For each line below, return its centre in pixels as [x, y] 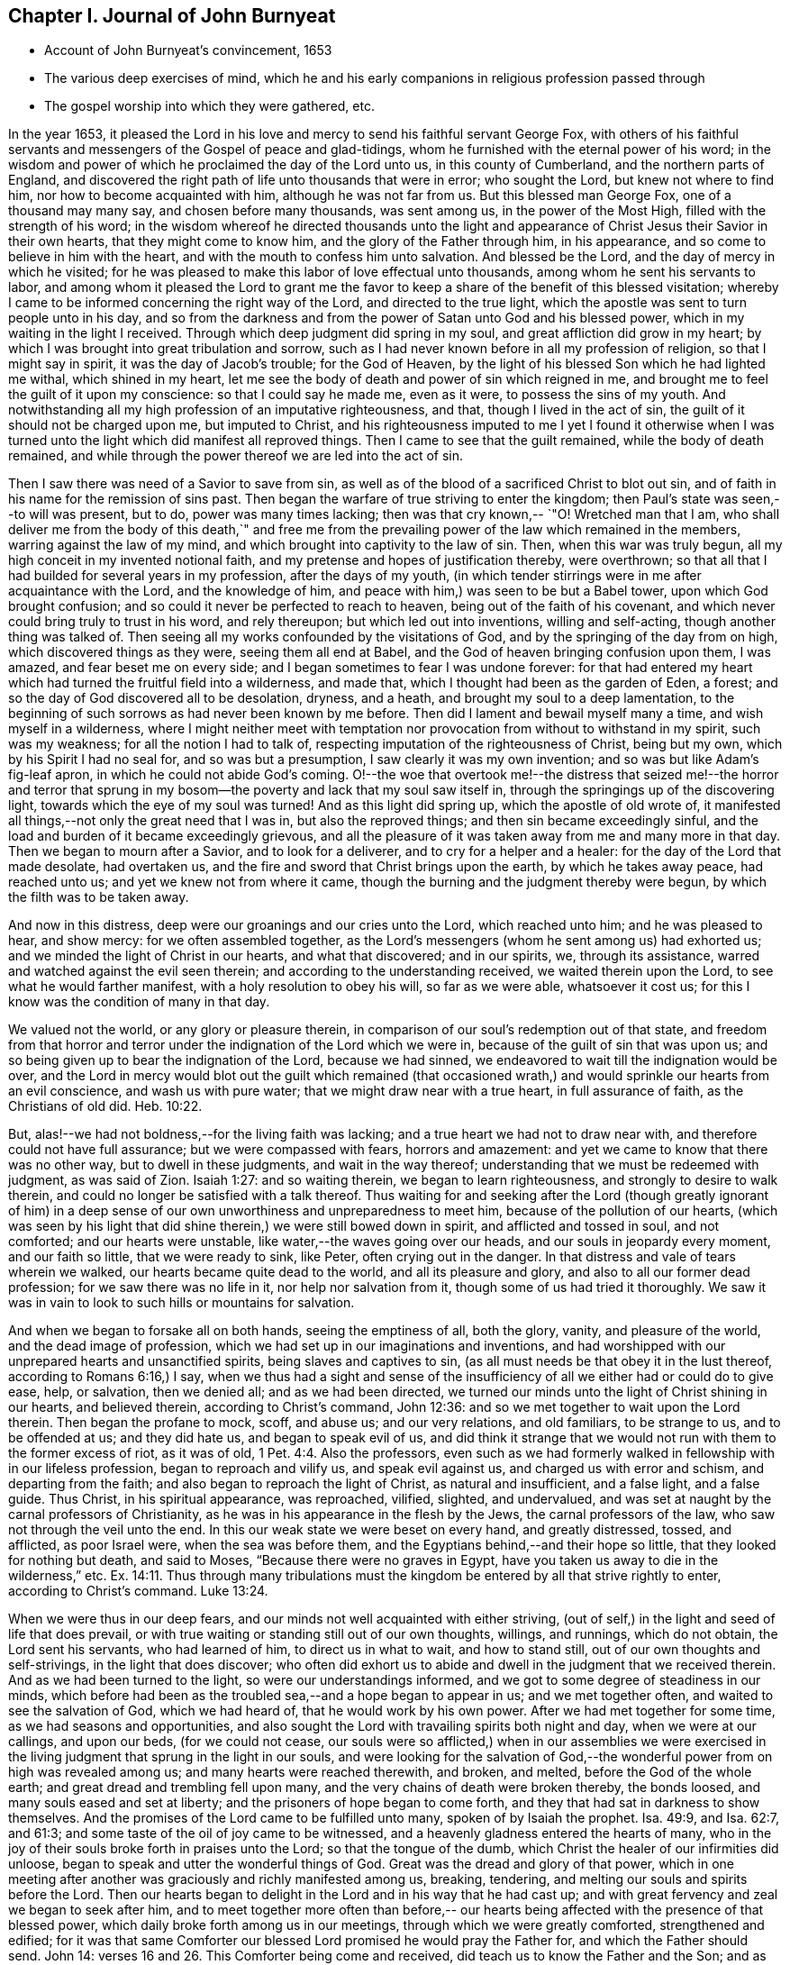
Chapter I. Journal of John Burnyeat [172, 16]
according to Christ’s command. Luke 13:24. [138, 1591]
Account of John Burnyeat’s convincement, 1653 [188, 50]
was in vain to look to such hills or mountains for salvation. [182, 1303]
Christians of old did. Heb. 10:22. [105, 1106]
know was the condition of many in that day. [139, 1002]
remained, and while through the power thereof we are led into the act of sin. [236, 456]
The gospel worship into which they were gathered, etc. [209, 106]
